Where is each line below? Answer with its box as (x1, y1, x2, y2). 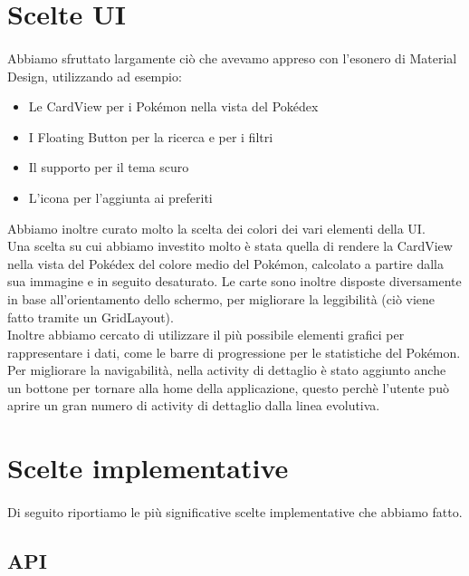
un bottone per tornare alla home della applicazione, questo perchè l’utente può (7, 378, 449, 397)
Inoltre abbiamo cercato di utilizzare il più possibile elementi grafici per (7, 325, 405, 344)
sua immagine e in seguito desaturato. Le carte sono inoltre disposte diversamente (7, 272, 462, 291)
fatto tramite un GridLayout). (7, 307, 174, 326)
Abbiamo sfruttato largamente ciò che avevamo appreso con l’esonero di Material (7, 48, 457, 67)
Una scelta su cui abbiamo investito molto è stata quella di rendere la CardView (7, 236, 453, 255)
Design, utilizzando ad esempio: (7, 66, 182, 85)
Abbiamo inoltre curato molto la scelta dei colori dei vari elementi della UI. (7, 218, 426, 237)
